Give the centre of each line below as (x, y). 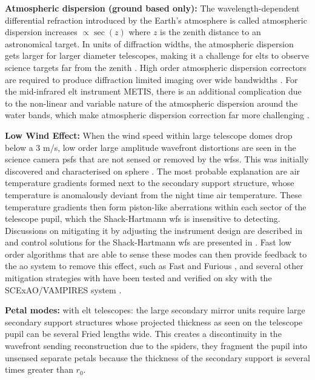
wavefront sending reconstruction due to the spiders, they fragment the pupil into (156, 346)
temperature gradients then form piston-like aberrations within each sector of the (156, 206)
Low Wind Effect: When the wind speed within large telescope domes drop (149, 135)
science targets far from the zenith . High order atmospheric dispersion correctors (156, 67)
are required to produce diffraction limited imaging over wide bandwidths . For (151, 79)
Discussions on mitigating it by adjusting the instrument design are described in (154, 230)
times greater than (39, 369)
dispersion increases (41, 32)
